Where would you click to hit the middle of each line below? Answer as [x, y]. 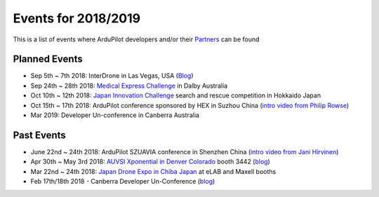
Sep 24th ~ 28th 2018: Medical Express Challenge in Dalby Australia [129, 86]
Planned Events [48, 59]
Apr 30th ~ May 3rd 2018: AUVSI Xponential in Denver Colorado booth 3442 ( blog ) [150, 162]
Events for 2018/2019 [77, 18]
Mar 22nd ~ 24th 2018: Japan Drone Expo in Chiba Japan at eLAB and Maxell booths [153, 171]
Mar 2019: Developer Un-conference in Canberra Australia [115, 115]
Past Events [39, 135]
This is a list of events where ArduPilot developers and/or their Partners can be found [136, 39]
